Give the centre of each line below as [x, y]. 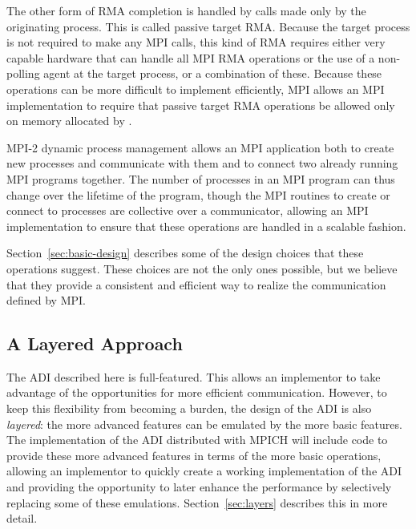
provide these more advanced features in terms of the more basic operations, [194, 455]
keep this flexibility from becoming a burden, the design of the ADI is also [189, 408]
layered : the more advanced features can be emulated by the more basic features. [204, 424]
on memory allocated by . [69, 121]
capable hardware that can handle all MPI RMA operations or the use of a [191, 57]
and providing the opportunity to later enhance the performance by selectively [199, 487]
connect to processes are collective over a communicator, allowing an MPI [188, 210]
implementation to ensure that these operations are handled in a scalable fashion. [206, 226]
